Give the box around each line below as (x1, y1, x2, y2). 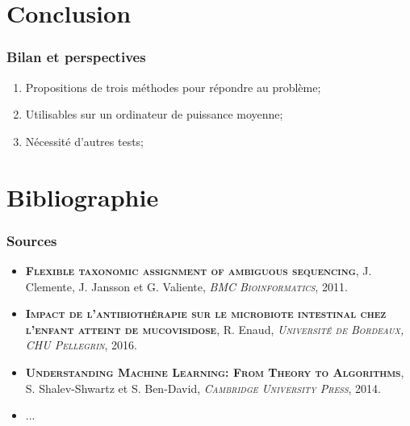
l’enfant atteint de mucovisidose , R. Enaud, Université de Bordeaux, (25, 320, 404, 337)
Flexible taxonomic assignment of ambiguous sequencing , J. (25, 261, 372, 278)
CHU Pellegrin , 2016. (25, 336, 138, 353)
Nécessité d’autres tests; (25, 132, 144, 149)
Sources (6, 230, 57, 250)
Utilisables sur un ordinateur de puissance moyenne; (25, 106, 283, 123)
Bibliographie (6, 180, 159, 213)
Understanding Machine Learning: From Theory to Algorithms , (25, 363, 404, 380)
